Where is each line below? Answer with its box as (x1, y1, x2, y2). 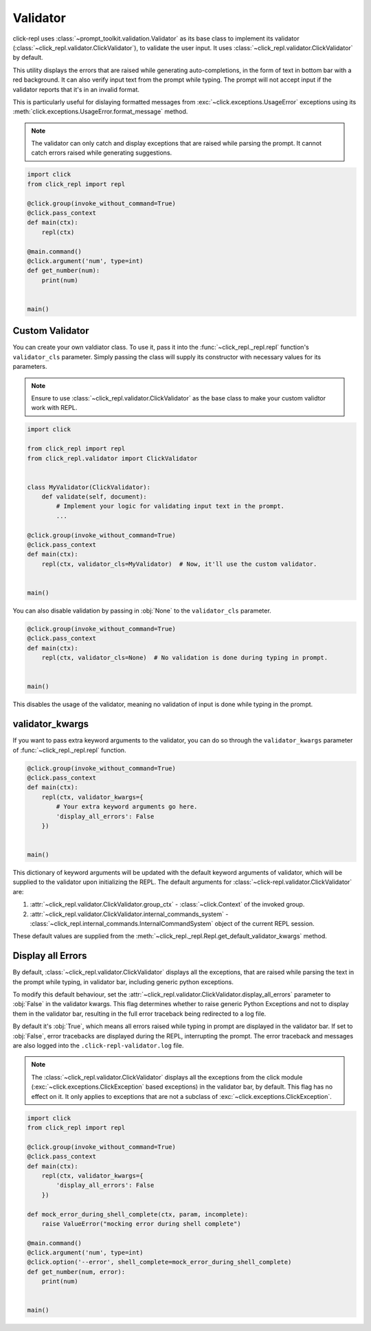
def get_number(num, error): (27, 1268, 126, 1275)
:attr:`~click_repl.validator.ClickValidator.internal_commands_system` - (30, 910, 229, 918)
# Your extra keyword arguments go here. (56, 803, 198, 810)
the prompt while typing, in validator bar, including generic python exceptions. (12, 977, 234, 986)
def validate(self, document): (41, 493, 147, 501)
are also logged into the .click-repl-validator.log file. (12, 1041, 184, 1050)
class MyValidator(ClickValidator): (27, 483, 151, 491)
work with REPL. (31, 404, 78, 412)
